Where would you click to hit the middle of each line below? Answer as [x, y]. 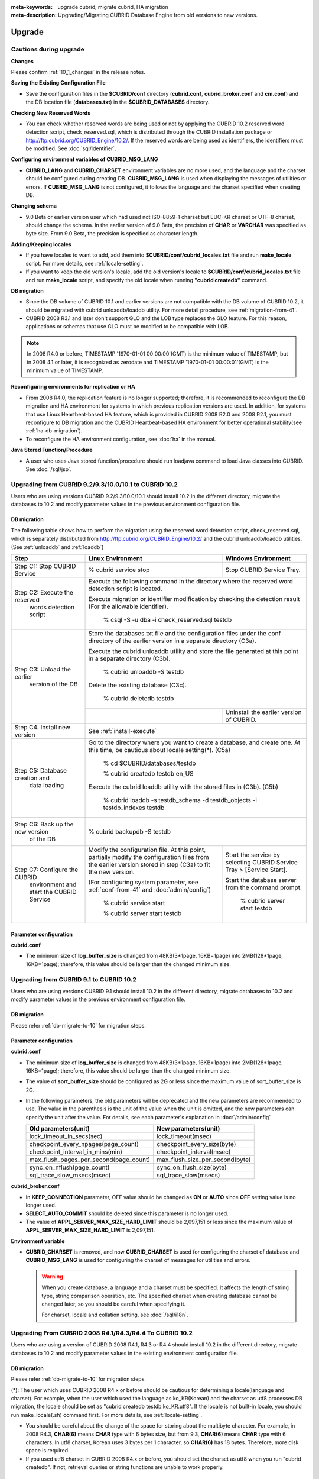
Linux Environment [115, 558]
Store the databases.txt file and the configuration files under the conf [185, 634]
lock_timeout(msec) [184, 1136]
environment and [53, 884]
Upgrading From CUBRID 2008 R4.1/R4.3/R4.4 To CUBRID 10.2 [102, 1333]
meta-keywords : [32, 7]
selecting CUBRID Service [261, 863]
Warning [52, 1276]
